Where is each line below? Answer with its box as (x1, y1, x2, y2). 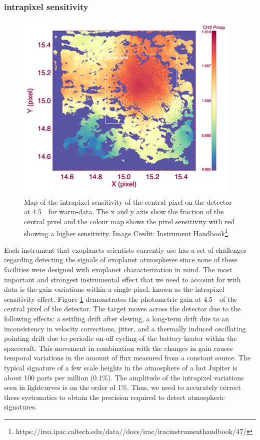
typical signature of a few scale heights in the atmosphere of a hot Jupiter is (4, 362, 237, 372)
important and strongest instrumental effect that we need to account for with (4, 274, 241, 284)
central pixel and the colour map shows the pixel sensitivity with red (24, 216, 234, 226)
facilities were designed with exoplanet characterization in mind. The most (4, 264, 232, 275)
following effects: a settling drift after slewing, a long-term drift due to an (4, 313, 229, 323)
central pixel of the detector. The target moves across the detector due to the (4, 303, 241, 314)
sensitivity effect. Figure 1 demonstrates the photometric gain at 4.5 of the (4, 293, 237, 304)
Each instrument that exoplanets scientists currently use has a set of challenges (4, 244, 246, 255)
